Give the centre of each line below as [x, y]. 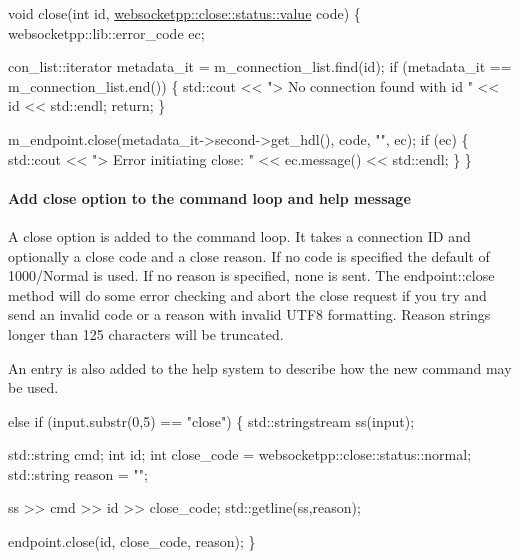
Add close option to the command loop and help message [209, 197]
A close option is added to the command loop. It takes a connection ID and [239, 235]
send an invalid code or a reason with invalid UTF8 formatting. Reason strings [249, 314]
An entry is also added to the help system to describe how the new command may [260, 367]
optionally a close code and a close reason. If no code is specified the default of [249, 255]
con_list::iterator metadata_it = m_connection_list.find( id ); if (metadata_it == [260, 66]
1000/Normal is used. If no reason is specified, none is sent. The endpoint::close [251, 275]
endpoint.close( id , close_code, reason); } [132, 541]
